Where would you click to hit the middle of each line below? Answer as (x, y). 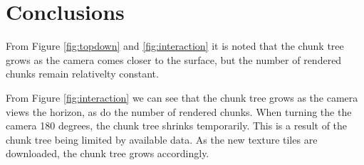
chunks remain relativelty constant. (82, 74)
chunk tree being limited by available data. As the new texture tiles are (162, 139)
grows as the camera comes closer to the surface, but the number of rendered (174, 59)
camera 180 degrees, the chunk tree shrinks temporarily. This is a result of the (177, 126)
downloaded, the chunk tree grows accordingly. (108, 153)
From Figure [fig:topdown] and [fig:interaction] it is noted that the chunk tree (175, 46)
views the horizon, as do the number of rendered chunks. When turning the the (179, 111)
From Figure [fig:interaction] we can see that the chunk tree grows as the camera (182, 97)
